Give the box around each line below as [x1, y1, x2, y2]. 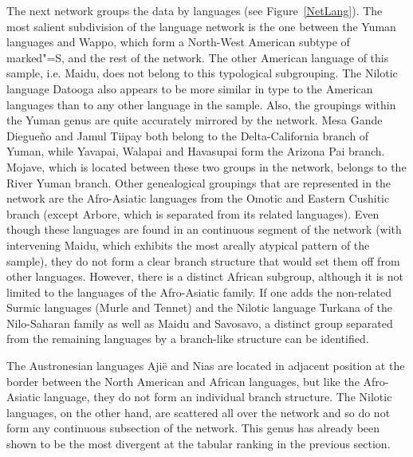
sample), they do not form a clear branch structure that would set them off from [6, 252, 400, 269]
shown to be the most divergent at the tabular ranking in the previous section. [6, 435, 391, 452]
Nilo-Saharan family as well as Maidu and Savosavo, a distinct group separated [6, 314, 393, 331]
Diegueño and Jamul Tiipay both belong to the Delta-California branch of [6, 127, 369, 144]
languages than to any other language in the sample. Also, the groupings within [6, 96, 396, 112]
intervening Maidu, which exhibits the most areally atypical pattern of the [6, 236, 370, 253]
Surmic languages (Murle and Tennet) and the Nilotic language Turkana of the [6, 299, 393, 316]
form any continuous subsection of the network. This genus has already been [6, 420, 380, 436]
